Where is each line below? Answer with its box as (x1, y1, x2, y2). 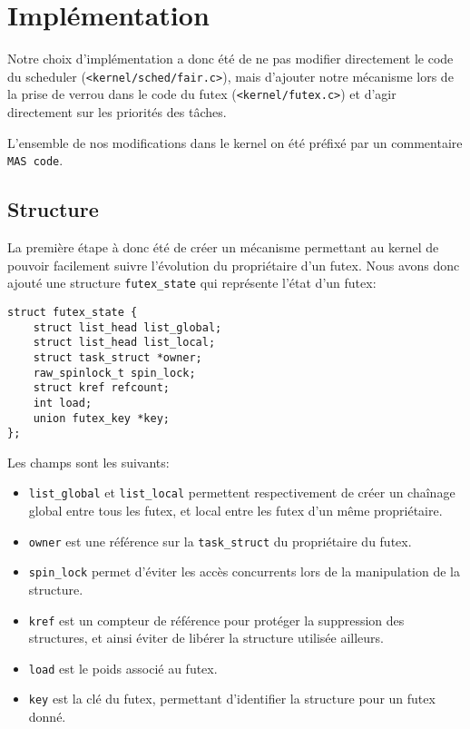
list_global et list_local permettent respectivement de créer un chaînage (28, 483, 455, 502)
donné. (28, 707, 66, 726)
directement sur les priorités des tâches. (7, 103, 227, 122)
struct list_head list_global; (33, 320, 222, 334)
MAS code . (7, 151, 64, 170)
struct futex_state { (7, 305, 138, 319)
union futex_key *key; (33, 411, 170, 425)
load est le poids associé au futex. (28, 658, 218, 677)
